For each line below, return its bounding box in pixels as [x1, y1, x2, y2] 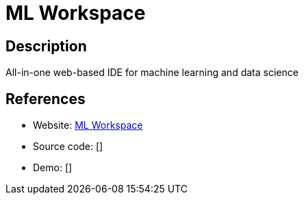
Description [5, 37, 87, 55]
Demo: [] [33, 162, 73, 174]
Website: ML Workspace [33, 119, 143, 132]
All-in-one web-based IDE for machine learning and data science [5, 66, 299, 79]
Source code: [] [33, 140, 103, 153]
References [5, 90, 86, 108]
